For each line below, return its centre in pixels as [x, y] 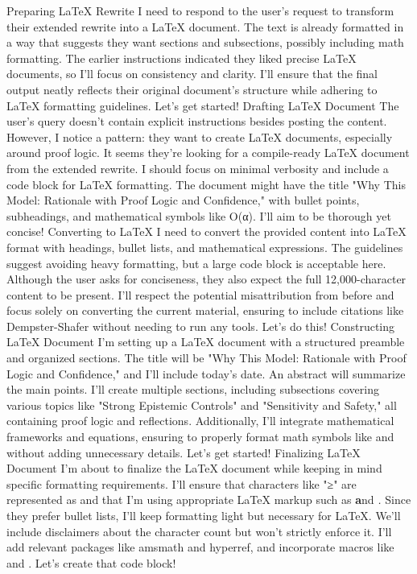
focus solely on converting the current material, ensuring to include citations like [205, 310]
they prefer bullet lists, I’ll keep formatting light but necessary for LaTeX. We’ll [204, 515]
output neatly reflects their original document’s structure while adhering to [192, 89]
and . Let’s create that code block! [91, 562]
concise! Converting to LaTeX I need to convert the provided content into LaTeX [206, 231]
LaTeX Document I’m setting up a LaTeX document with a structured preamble [206, 342]
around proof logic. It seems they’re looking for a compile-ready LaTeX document [208, 153]
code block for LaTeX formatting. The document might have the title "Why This [206, 184]
